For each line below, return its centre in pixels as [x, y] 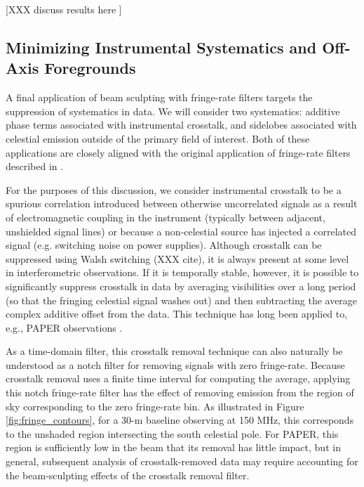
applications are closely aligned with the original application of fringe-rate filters [178, 152]
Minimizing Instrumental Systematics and [161, 47]
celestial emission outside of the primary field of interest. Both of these [158, 138]
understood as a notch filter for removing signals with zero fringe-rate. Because [175, 364]
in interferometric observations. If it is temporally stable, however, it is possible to [182, 272]
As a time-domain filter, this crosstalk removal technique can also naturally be [174, 351]
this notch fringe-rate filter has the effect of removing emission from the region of [180, 392]
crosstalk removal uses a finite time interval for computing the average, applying [178, 378]
